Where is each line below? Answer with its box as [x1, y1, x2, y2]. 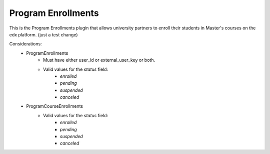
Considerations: [9, 41, 42, 47]
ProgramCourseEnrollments [26, 103, 83, 109]
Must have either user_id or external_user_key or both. [43, 57, 155, 63]
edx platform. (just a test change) [9, 31, 78, 37]
